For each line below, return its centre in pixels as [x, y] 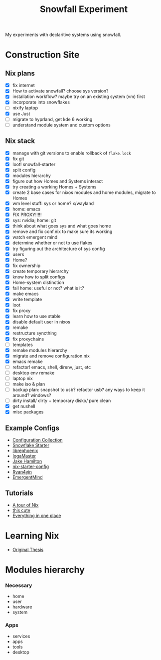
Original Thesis [28, 549]
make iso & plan [29, 384]
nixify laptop [25, 108]
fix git [18, 158]
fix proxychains [28, 339]
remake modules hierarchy [40, 350]
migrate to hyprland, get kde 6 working [52, 119]
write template [27, 299]
